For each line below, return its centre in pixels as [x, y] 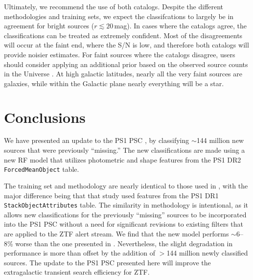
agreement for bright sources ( [49, 26]
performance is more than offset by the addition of [80, 253]
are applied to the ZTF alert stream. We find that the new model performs [116, 233]
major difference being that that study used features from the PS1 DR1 [111, 195]
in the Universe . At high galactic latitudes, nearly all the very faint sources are [123, 74]
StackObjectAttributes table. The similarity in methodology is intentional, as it [126, 205]
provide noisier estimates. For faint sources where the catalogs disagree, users [120, 54]
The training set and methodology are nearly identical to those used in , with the [126, 185]
